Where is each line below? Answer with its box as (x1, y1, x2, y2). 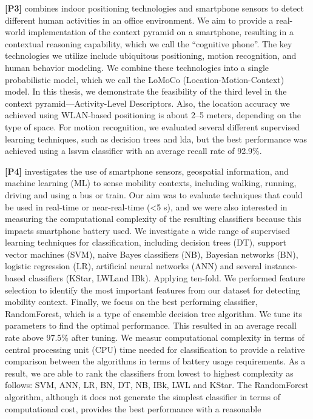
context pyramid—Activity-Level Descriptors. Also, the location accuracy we (5, 96, 290, 109)
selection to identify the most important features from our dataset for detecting (5, 283, 300, 296)
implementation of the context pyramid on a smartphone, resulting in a (28, 25, 294, 38)
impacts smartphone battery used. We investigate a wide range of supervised (5, 224, 290, 236)
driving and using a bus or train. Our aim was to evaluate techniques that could (5, 188, 303, 201)
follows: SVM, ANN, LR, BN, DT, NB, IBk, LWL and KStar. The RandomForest (5, 378, 309, 391)
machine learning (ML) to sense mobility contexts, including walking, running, (5, 176, 297, 189)
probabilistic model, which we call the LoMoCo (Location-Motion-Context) (5, 73, 284, 85)
